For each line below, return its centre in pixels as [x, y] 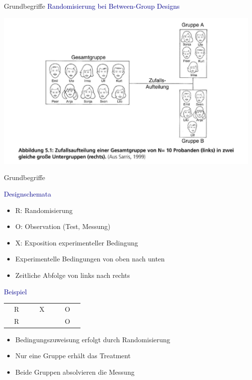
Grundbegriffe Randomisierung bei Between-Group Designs [92, 6]
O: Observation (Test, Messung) [63, 226]
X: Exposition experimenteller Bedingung [77, 242]
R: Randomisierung [44, 210]
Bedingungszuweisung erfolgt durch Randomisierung [93, 339]
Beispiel [16, 291]
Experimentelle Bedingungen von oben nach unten [90, 259]
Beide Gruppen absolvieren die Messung [75, 372]
